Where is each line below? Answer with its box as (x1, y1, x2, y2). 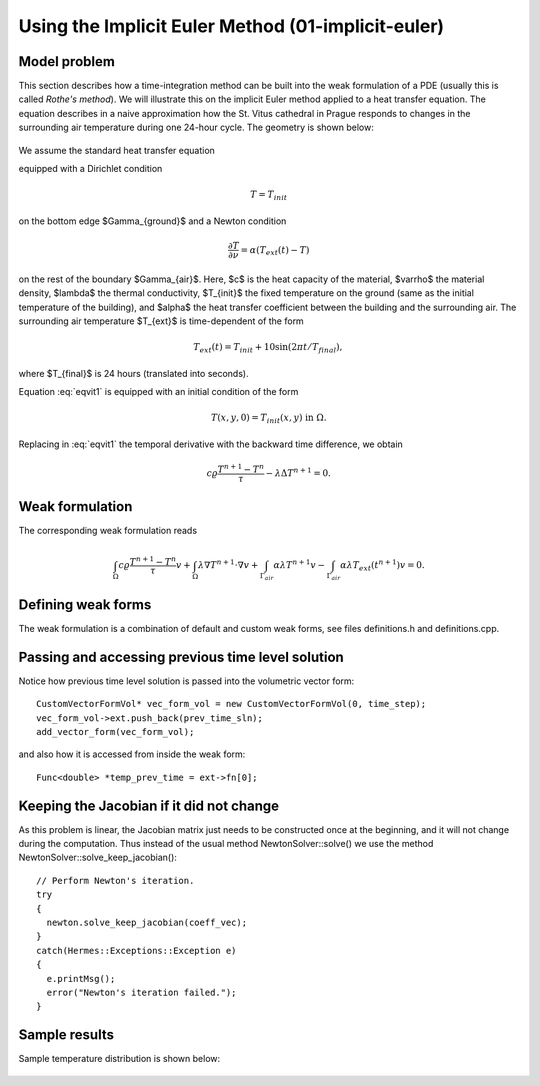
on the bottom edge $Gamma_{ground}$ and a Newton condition (18, 215, 287, 227)
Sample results (18, 1026, 115, 1044)
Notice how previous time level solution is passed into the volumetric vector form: (18, 675, 355, 687)
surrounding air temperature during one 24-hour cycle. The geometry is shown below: (18, 121, 374, 134)
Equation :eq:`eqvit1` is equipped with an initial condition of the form (18, 386, 299, 398)
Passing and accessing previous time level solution (18, 648, 344, 665)
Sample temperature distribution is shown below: (18, 1053, 221, 1065)
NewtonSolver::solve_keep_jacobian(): (18, 851, 177, 864)
